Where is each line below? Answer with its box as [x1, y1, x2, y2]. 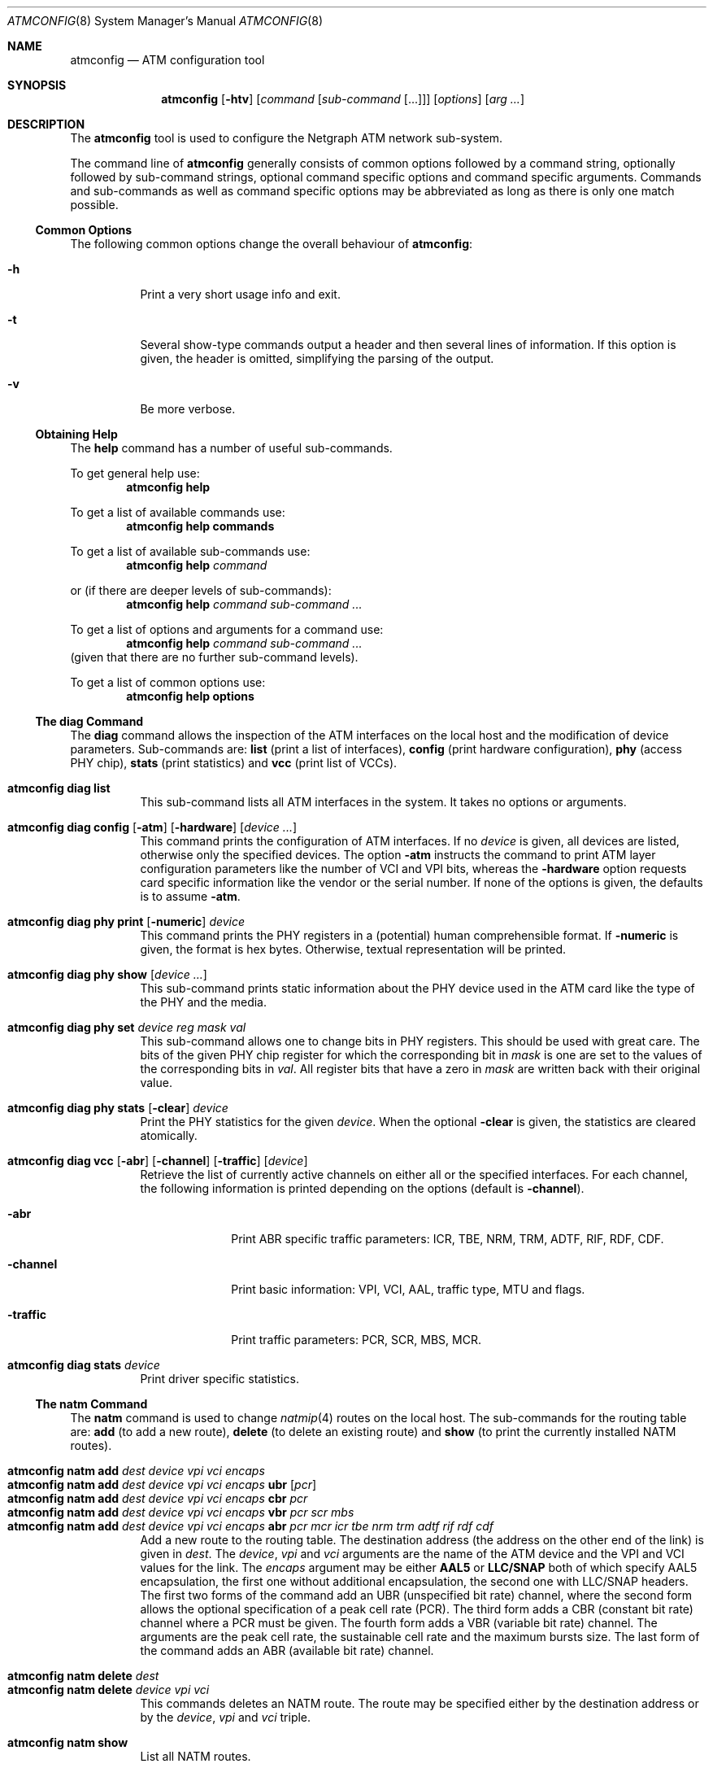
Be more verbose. [140, 402, 236, 416]
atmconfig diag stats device [7, 1358, 160, 1372]
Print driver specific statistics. [140, 1372, 299, 1386]
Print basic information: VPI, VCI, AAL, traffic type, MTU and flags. [231, 1282, 585, 1296]
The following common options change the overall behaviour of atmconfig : [70, 237, 473, 251]
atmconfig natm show [7, 1735, 128, 1749]
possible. [70, 198, 119, 212]
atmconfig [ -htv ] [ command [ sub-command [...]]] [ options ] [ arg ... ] [161, 92, 524, 106]
